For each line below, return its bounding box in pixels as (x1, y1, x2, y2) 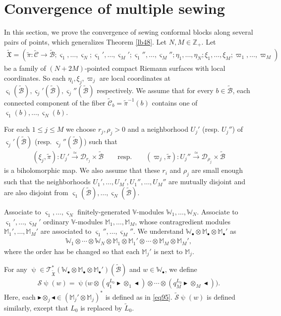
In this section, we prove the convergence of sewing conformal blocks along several (4, 27, 253, 37)
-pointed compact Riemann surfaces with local (84, 63, 225, 73)
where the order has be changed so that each (4, 246, 140, 256)
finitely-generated (77, 206, 130, 216)
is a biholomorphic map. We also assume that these (4, 165, 160, 175)
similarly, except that (4, 302, 68, 313)
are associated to (40, 226, 92, 236)
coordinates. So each (4, 72, 66, 83)
